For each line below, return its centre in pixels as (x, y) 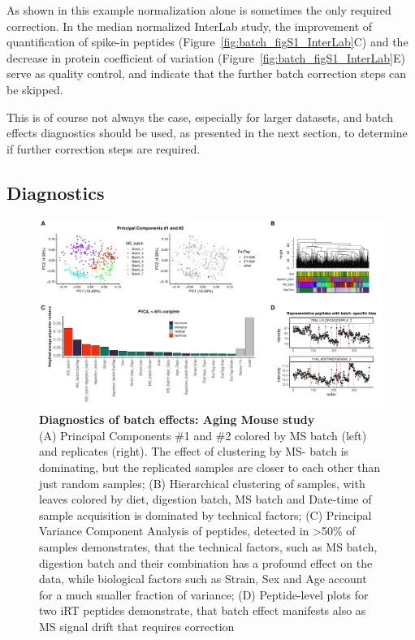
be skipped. (35, 89)
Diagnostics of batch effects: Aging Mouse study (177, 419)
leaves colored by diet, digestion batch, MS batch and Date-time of (205, 499)
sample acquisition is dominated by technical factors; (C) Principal (205, 515)
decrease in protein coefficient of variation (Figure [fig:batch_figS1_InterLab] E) (206, 57)
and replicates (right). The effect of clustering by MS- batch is (194, 451)
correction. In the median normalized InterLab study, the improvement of (190, 26)
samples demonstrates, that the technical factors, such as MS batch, (208, 547)
